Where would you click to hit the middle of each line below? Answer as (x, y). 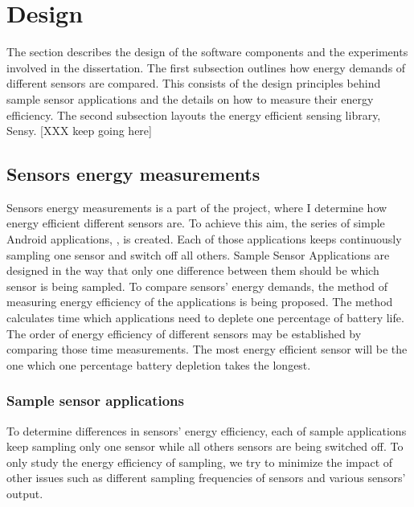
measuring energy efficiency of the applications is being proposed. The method (200, 302)
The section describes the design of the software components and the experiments (207, 52)
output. (25, 494)
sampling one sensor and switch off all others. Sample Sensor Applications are (198, 254)
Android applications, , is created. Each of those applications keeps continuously (204, 239)
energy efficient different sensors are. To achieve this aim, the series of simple (196, 223)
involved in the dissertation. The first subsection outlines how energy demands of (206, 67)
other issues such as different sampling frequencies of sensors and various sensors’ (206, 478)
